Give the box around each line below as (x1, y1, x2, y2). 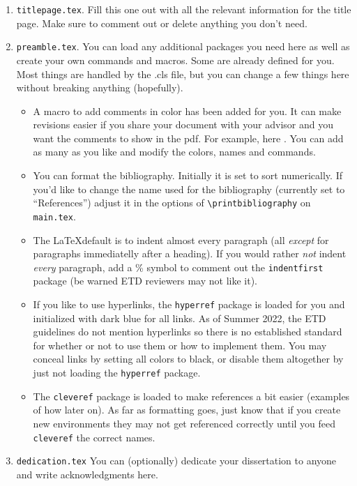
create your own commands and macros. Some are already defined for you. (16, 52, 335, 67)
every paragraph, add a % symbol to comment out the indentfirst (33, 259, 324, 274)
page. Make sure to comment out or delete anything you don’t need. (16, 15, 307, 30)
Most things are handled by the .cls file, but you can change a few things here (16, 66, 349, 81)
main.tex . (33, 208, 76, 223)
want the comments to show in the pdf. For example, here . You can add (33, 130, 344, 145)
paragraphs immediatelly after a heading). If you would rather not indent (33, 246, 347, 261)
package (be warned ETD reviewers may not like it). (33, 273, 257, 288)
